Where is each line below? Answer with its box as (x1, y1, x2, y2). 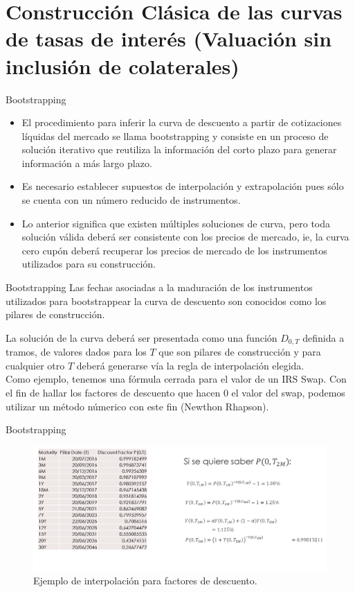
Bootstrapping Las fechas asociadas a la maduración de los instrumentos (6, 280, 313, 295)
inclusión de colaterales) (6, 51, 239, 80)
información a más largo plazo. (21, 155, 152, 170)
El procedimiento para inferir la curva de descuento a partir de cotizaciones (21, 115, 342, 130)
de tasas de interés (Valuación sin (6, 24, 332, 53)
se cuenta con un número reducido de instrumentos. (21, 193, 241, 207)
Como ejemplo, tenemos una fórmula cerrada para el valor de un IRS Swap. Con (6, 372, 347, 386)
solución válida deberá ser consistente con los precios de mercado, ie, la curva (21, 229, 349, 244)
